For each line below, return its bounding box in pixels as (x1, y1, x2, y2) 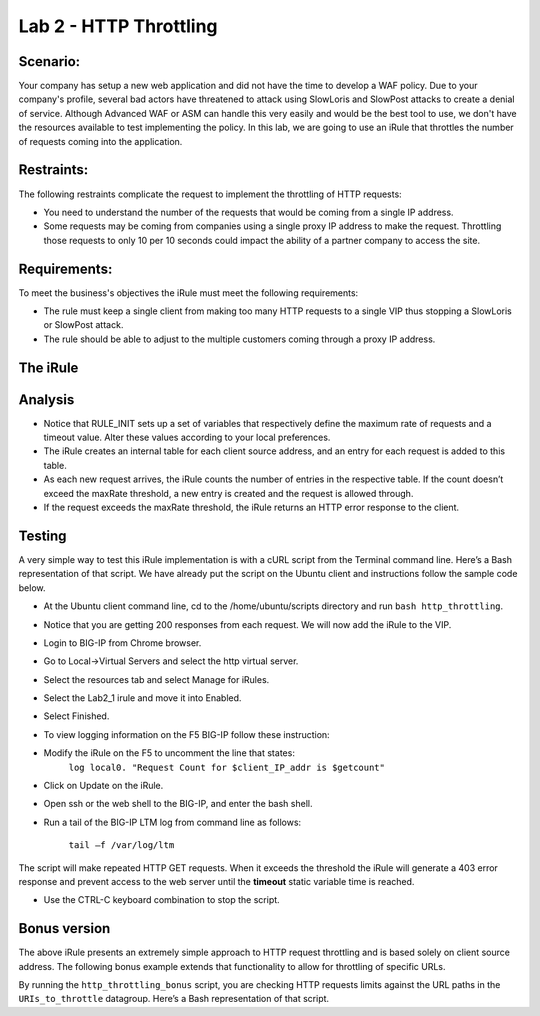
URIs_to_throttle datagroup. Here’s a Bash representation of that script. (18, 993, 330, 1005)
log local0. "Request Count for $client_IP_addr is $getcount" (68, 761, 385, 773)
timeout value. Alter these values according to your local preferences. (43, 431, 331, 444)
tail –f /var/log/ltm (68, 840, 175, 851)
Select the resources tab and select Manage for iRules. (43, 673, 270, 685)
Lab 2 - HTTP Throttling (18, 15, 219, 37)
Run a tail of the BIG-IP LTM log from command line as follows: (43, 816, 302, 828)
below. (18, 581, 46, 594)
